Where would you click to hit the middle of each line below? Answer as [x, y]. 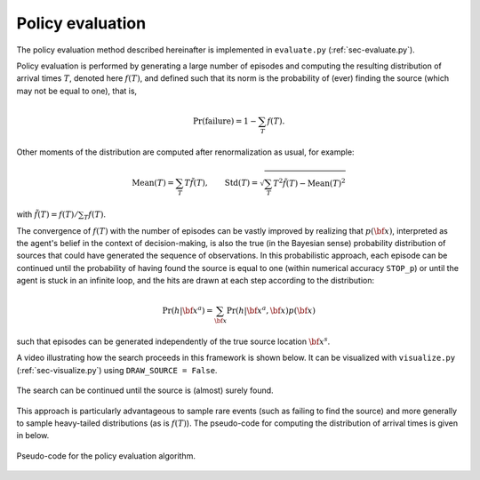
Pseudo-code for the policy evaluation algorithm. [106, 456]
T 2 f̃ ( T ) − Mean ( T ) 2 [309, 182]
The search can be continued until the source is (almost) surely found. [145, 390]
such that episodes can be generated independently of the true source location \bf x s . [173, 341]
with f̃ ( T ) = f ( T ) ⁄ [47, 214]
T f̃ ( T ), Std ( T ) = [221, 183]
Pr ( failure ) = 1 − [224, 121]
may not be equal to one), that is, [77, 91]
